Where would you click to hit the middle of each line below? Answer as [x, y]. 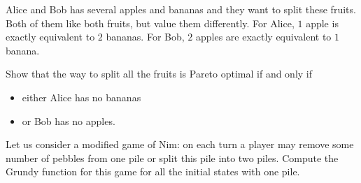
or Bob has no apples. [69, 120]
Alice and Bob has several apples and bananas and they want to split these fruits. [181, 9]
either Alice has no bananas [82, 97]
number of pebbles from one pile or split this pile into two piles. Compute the [172, 158]
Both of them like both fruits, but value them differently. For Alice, [150, 23]
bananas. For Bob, [145, 37]
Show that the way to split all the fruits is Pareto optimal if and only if [159, 74]
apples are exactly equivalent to [263, 37]
